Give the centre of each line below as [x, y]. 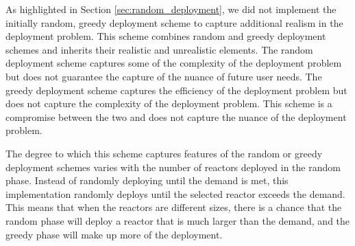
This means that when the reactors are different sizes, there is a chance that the [174, 207]
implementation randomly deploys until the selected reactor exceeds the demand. [175, 193]
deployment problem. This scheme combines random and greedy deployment [166, 36]
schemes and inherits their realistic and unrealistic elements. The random [159, 49]
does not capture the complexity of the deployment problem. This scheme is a [169, 103]
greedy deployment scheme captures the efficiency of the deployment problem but [176, 90]
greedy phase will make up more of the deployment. [114, 234]
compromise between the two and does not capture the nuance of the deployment [176, 116]
